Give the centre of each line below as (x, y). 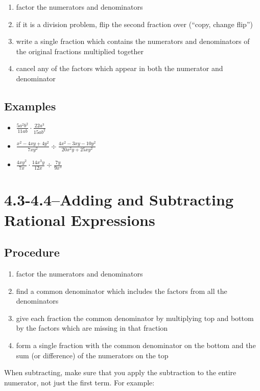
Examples (30, 106)
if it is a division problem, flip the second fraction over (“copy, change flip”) (134, 24)
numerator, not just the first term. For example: (79, 382)
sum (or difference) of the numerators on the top (92, 355)
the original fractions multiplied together (80, 51)
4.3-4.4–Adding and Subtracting (119, 200)
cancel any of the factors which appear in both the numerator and (120, 68)
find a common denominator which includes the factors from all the (122, 291)
